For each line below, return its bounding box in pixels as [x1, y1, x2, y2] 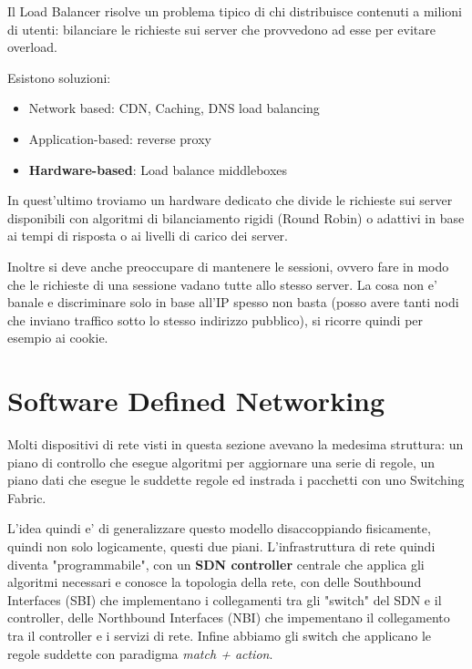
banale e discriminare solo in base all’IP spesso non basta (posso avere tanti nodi [7, 293, 459, 312]
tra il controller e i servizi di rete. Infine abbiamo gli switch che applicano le [7, 625, 432, 644]
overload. [7, 37, 57, 57]
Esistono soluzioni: [7, 67, 111, 87]
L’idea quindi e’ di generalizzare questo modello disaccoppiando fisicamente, [7, 519, 431, 538]
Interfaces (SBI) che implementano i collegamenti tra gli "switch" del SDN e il [7, 590, 442, 609]
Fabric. [7, 488, 46, 507]
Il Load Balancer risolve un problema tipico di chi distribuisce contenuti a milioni [7, 2, 462, 20]
